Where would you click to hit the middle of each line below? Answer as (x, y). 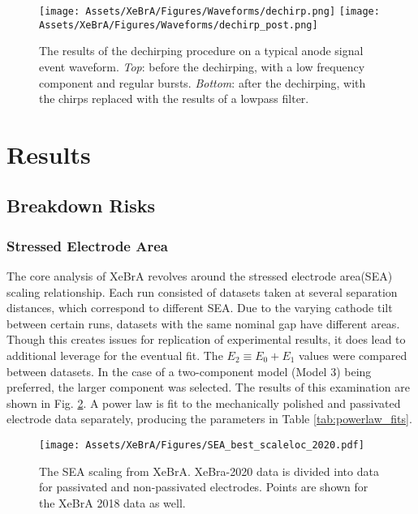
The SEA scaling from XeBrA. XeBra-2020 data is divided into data (209, 471)
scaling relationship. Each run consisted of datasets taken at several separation (202, 291)
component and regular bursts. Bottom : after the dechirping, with (203, 82)
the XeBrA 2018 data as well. (112, 502)
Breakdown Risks (81, 206)
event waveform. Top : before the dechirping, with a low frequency (202, 66)
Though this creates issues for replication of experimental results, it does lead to (206, 339)
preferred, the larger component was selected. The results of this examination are (208, 387)
